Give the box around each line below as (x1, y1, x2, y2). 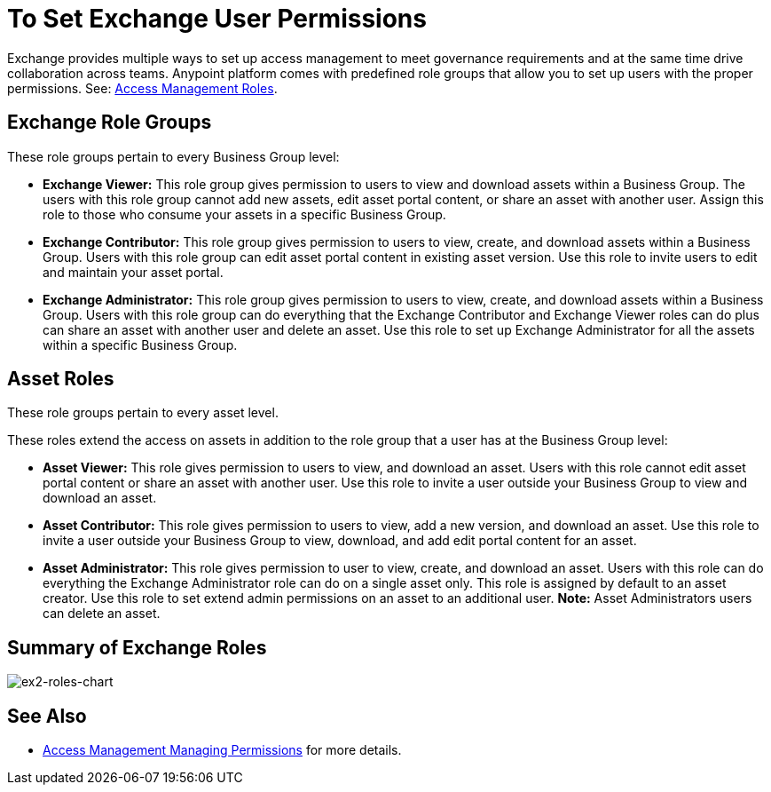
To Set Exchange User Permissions (7, 4, 427, 34)
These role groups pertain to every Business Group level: (7, 148, 340, 164)
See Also (7, 704, 87, 727)
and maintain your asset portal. (43, 264, 224, 280)
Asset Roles (7, 368, 114, 391)
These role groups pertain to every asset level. (7, 405, 279, 421)
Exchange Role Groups (7, 111, 212, 134)
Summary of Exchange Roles (7, 636, 267, 659)
